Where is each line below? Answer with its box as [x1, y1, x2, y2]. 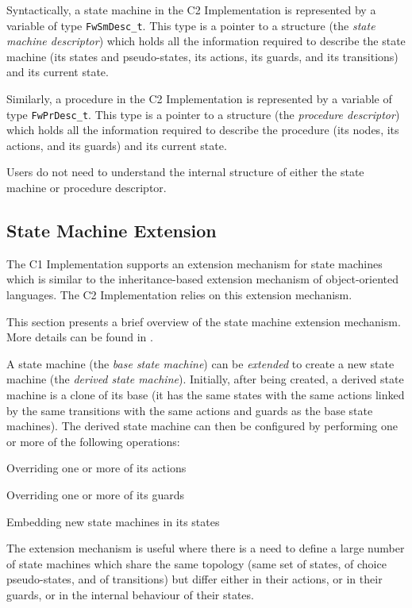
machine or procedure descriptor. [6, 179, 167, 196]
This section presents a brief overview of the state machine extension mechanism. [6, 313, 401, 329]
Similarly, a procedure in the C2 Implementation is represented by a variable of [6, 90, 392, 107]
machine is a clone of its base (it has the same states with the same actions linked [6, 387, 405, 403]
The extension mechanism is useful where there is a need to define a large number [6, 540, 405, 556]
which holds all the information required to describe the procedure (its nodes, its [6, 121, 399, 138]
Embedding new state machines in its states [6, 513, 220, 529]
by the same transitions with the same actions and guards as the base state [6, 402, 373, 418]
